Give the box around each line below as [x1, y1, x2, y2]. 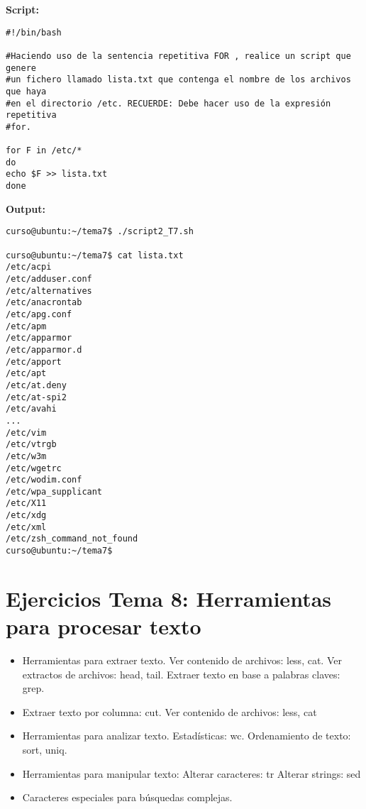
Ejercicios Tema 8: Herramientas [6, 583, 332, 612]
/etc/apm [6, 321, 47, 331]
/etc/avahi [6, 404, 57, 414]
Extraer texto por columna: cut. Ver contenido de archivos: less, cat [22, 704, 317, 719]
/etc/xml [6, 522, 47, 532]
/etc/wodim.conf [6, 475, 82, 485]
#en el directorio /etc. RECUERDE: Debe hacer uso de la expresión [6, 98, 331, 109]
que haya [6, 86, 47, 97]
